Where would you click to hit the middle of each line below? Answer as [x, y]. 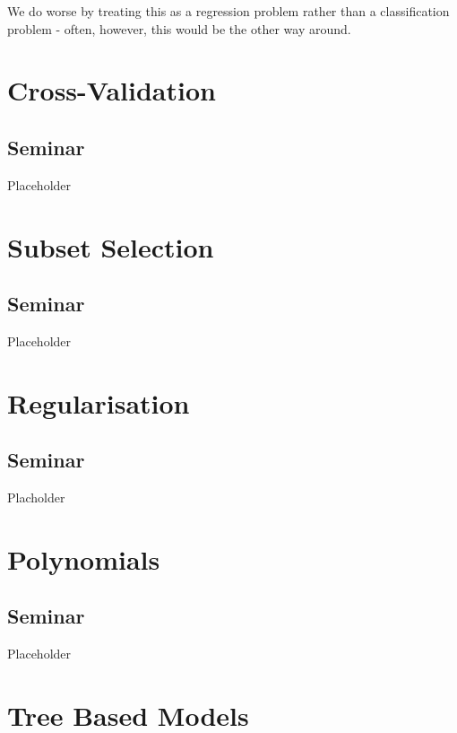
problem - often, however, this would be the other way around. [179, 28]
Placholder [36, 497]
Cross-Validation [112, 90]
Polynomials [84, 558]
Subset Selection [111, 246]
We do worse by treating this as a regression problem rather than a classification [228, 11]
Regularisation [99, 402]
